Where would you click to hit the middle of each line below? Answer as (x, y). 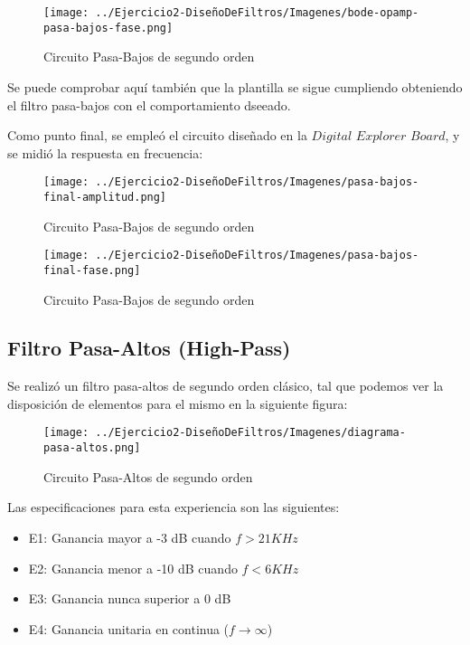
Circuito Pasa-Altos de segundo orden (148, 476)
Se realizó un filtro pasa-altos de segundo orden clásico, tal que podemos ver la (226, 386)
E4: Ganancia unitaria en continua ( (129, 628)
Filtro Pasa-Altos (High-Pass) (149, 348)
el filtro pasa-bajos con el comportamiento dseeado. (149, 104)
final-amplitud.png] (105, 197)
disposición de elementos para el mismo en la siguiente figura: (178, 403)
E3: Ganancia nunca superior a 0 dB (130, 598)
